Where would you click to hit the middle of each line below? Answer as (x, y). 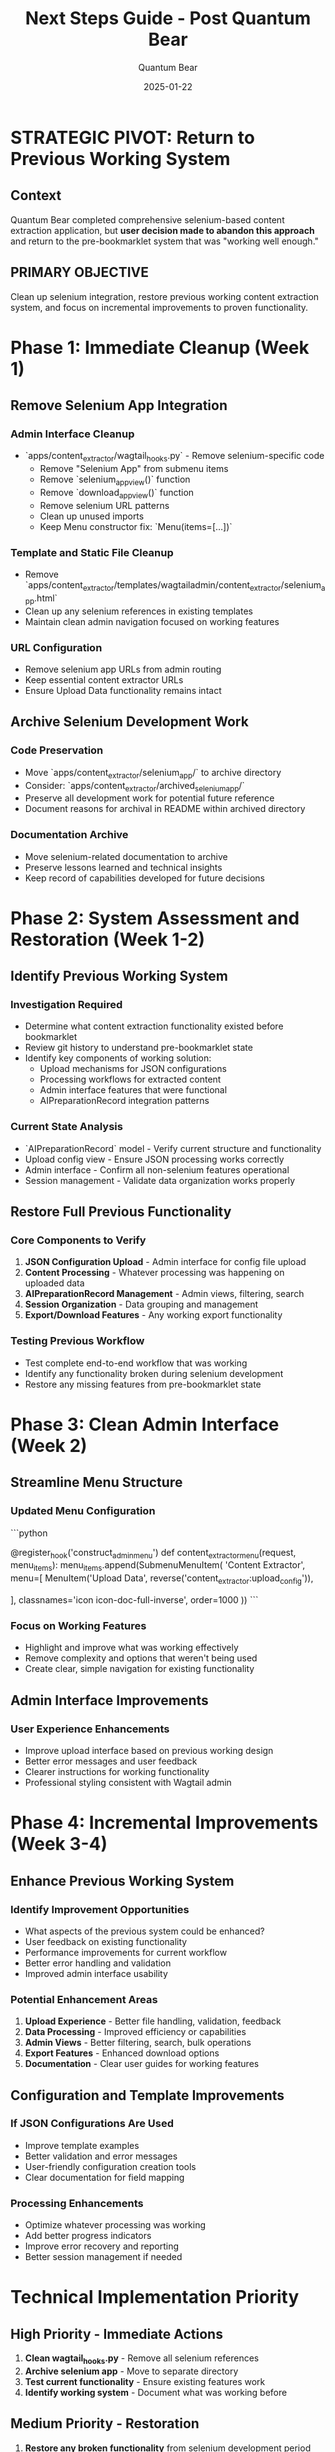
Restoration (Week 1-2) (108, 939)
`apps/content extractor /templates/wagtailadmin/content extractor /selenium (173, 586)
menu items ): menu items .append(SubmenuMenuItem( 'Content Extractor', (158, 1566)
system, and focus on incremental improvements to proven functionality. (159, 307)
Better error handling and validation (98, 1963)
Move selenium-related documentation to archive (126, 856)
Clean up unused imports (92, 516)
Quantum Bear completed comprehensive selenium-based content (147, 219)
